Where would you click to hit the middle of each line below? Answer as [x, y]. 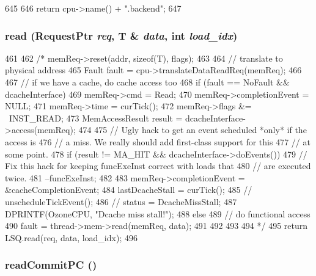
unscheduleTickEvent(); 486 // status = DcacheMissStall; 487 [121, 201]
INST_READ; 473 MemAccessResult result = [96, 118]
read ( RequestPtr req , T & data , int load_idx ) [121, 35]
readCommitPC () [51, 265]
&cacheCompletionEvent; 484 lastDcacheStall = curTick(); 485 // [129, 190]
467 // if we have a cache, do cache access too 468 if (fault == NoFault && [147, 82]
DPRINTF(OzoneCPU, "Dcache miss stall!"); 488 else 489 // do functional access [158, 213]
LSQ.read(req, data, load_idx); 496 [71, 237]
